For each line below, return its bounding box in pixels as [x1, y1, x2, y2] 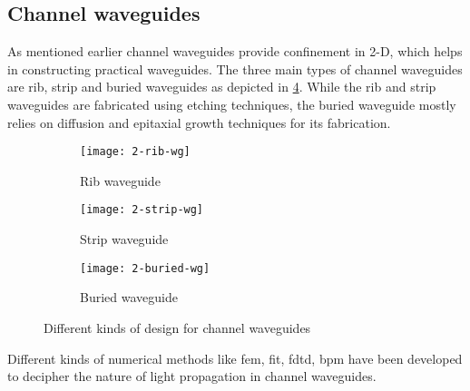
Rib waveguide [80, 171, 161, 190]
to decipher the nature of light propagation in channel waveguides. [7, 367, 377, 386]
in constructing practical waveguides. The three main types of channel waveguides [7, 59, 463, 78]
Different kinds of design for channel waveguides [44, 318, 311, 337]
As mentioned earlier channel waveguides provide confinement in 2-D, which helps [7, 42, 463, 61]
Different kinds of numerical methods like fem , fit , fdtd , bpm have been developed [7, 348, 463, 367]
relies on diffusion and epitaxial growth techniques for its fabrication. [7, 112, 391, 132]
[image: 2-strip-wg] [80, 203, 204, 217]
